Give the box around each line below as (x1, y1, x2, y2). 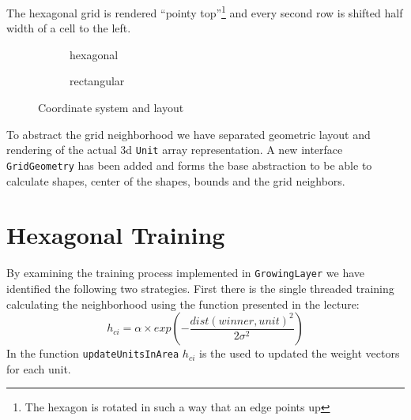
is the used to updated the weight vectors (199, 345, 400, 362)
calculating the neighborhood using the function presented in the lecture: (6, 295, 360, 312)
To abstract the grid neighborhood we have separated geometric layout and (6, 126, 371, 142)
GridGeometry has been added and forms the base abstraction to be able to (6, 156, 372, 173)
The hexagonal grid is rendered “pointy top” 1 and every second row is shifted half (6, 2, 403, 21)
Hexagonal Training (6, 219, 225, 251)
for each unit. (6, 360, 71, 377)
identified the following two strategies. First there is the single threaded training (6, 279, 394, 296)
